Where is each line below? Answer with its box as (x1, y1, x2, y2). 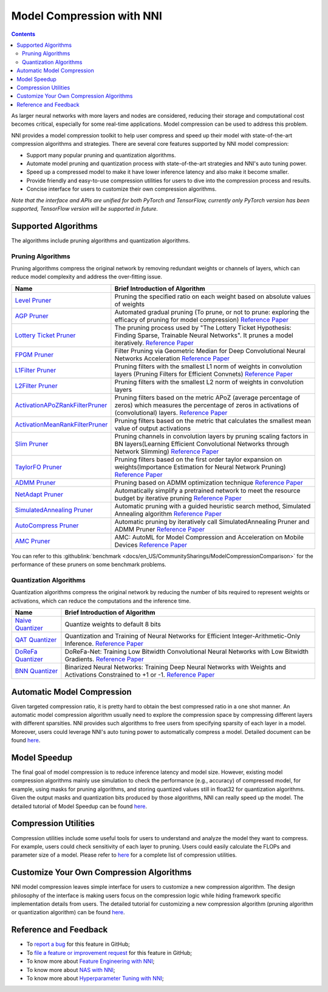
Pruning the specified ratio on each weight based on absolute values (114, 292, 311, 301)
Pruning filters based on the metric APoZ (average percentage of (114, 393, 301, 402)
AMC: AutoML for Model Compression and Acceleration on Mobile (114, 533, 304, 541)
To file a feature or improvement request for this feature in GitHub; (26, 949, 193, 956)
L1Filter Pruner (15, 366, 56, 374)
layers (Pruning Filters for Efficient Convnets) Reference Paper (114, 369, 293, 378)
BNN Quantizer (15, 667, 58, 676)
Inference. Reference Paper (64, 640, 144, 648)
